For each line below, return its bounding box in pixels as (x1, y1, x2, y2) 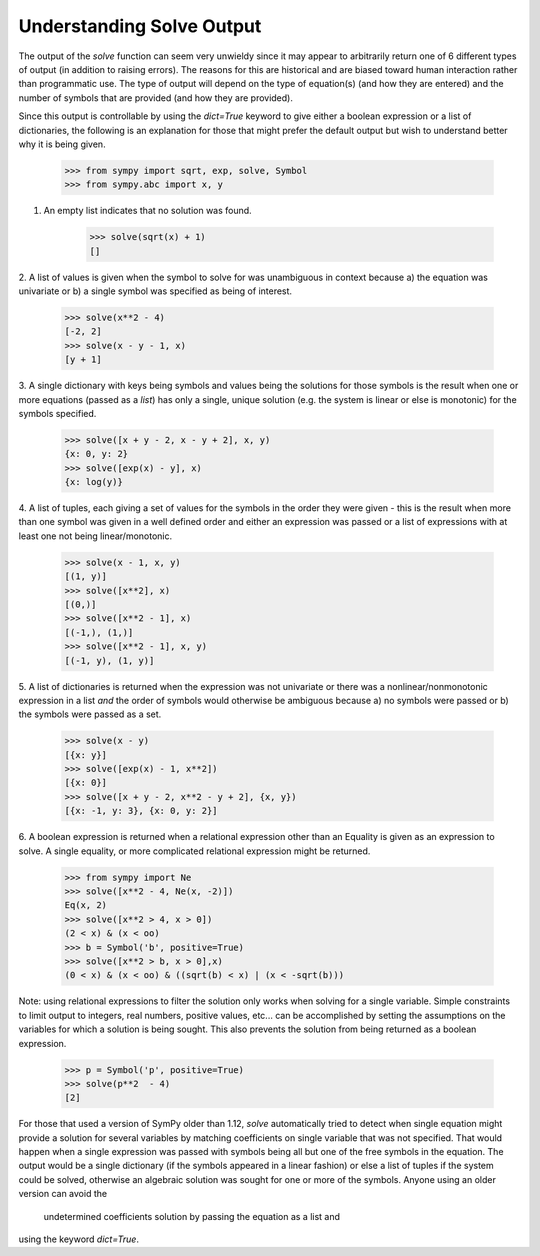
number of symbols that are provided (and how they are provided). (18, 91, 294, 104)
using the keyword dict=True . (18, 1233, 140, 1245)
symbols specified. (18, 407, 97, 419)
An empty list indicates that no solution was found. (43, 205, 252, 217)
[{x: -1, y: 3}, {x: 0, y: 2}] (64, 805, 219, 817)
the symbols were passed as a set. (18, 708, 162, 720)
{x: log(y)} (64, 476, 124, 488)
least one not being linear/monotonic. (18, 530, 173, 542)
